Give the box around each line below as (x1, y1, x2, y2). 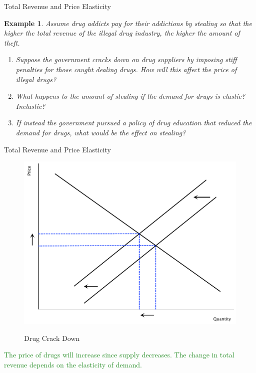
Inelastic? (15, 100, 45, 111)
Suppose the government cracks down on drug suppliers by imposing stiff (15, 54, 237, 65)
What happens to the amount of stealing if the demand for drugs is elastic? (15, 91, 245, 101)
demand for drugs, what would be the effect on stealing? (15, 127, 186, 137)
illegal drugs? (15, 74, 56, 84)
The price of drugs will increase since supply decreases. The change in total (4, 349, 234, 360)
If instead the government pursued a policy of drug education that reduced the (15, 117, 252, 128)
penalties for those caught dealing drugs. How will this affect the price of (15, 64, 237, 74)
